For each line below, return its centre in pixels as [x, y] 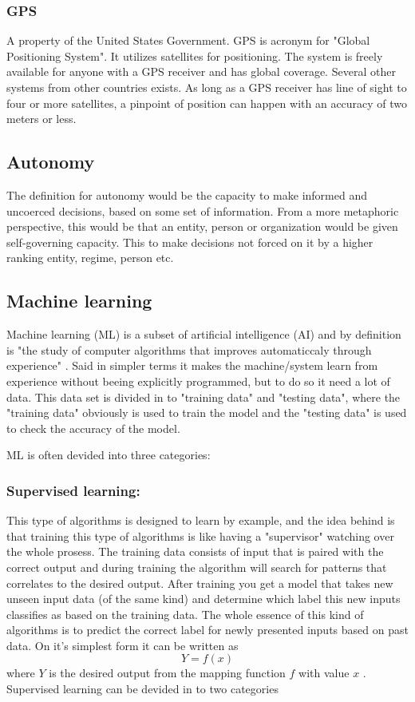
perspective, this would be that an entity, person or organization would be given [202, 226]
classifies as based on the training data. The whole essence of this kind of [185, 614]
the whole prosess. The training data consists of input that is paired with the [195, 551]
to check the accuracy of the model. [93, 428]
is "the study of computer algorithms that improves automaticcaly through [189, 349]
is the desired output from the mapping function [167, 673]
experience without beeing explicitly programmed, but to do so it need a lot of [198, 381]
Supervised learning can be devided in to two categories [142, 689]
